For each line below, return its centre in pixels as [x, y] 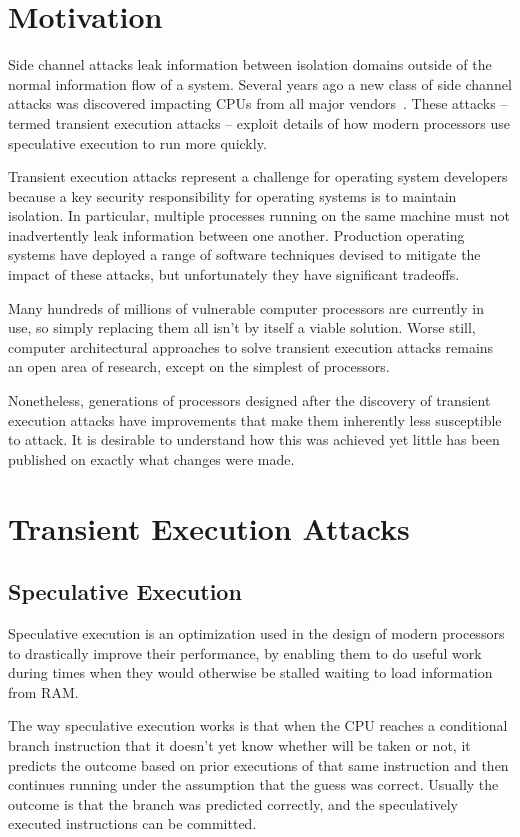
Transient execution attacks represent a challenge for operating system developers [258, 176]
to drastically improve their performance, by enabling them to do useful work [245, 652]
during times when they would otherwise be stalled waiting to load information [250, 672]
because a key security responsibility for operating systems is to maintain [232, 195]
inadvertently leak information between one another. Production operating [236, 234]
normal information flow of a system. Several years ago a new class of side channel [260, 83]
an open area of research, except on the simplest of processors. [199, 366]
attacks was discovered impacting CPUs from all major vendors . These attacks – [258, 103]
